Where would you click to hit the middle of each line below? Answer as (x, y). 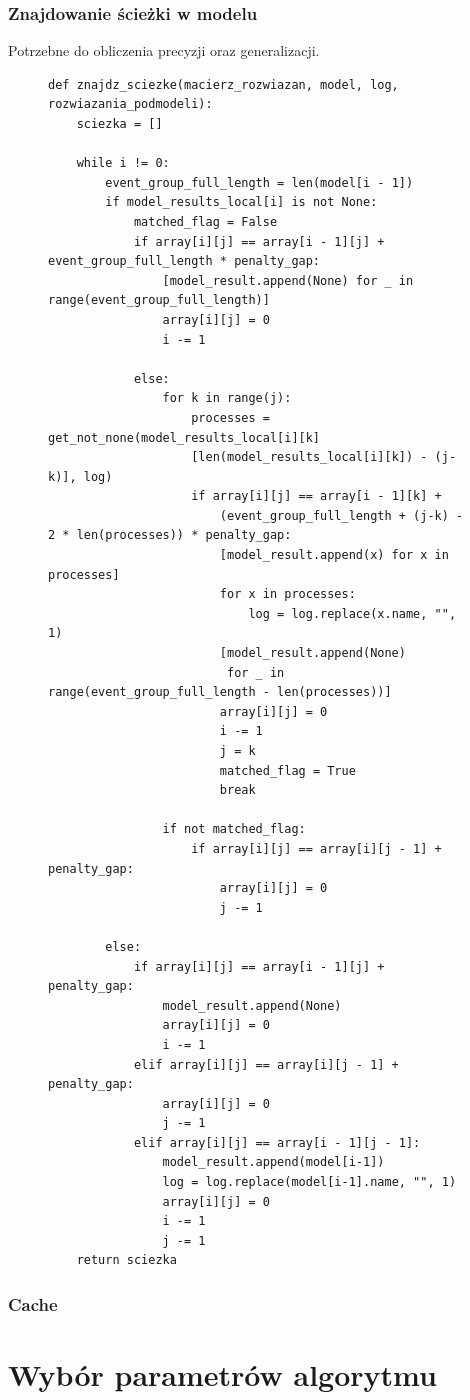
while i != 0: (123, 163)
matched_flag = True (287, 770)
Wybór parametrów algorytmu (222, 1374)
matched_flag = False (205, 221)
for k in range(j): (227, 398)
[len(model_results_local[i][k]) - (309, 457)
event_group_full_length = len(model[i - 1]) (259, 182)
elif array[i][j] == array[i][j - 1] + (266, 1064)
